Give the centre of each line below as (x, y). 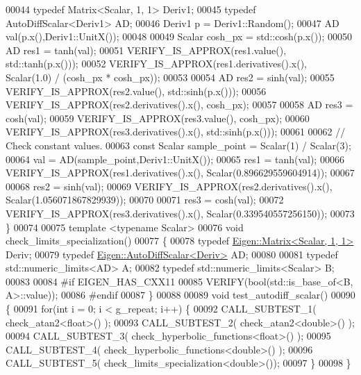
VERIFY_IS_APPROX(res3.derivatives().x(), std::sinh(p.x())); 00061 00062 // (176, 132)
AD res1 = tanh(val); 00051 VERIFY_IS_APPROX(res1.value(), (146, 50)
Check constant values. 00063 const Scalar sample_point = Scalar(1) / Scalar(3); (178, 145)
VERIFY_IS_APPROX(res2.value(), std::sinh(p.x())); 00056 (136, 91)
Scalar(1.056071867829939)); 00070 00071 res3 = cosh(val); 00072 (145, 200)
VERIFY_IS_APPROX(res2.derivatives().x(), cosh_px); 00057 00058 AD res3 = (179, 105)
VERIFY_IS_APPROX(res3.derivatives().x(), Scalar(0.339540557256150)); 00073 (180, 213)
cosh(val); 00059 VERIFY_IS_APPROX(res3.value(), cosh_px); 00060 (158, 118)
